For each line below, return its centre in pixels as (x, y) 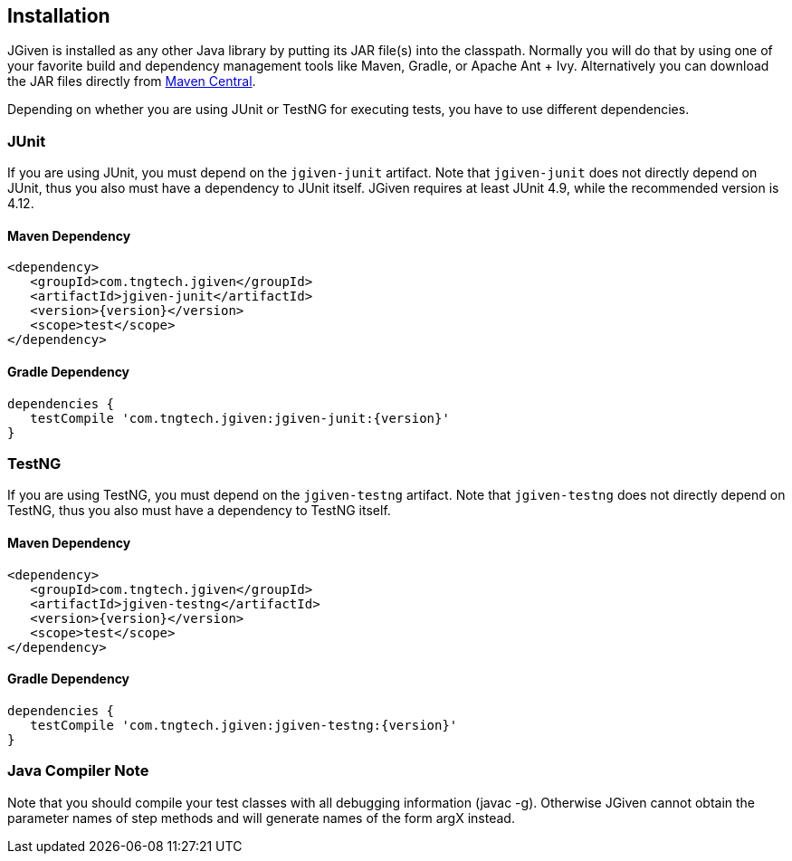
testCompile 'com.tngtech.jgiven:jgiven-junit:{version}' (240, 418)
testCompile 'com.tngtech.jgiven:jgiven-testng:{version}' (244, 725)
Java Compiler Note (78, 771)
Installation (59, 16)
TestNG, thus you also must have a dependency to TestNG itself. (199, 511)
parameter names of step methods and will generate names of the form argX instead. (261, 818)
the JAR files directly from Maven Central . (132, 81)
